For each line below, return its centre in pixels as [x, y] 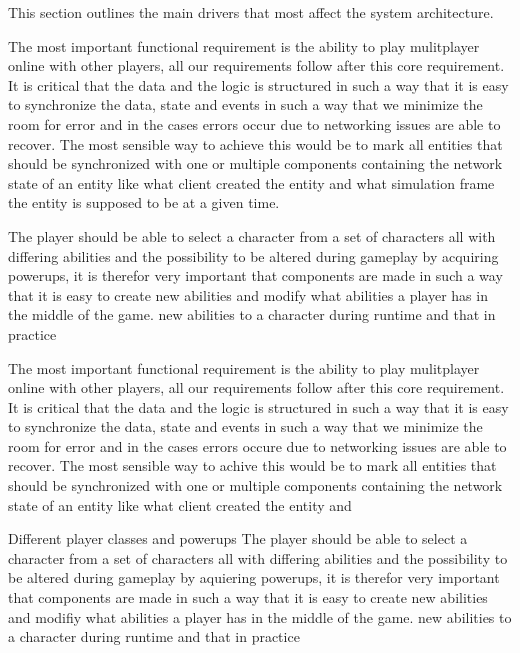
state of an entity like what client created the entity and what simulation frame [251, 182]
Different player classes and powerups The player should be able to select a [238, 538]
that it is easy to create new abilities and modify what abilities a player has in [248, 294]
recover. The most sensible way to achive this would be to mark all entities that [252, 465]
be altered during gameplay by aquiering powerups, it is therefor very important [254, 577]
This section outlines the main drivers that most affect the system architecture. [251, 12]
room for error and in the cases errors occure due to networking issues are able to [257, 445]
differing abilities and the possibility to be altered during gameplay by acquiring [253, 255]
